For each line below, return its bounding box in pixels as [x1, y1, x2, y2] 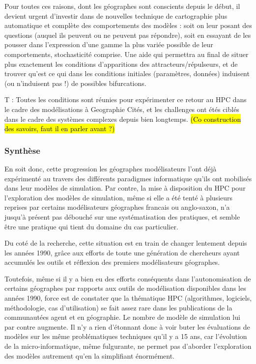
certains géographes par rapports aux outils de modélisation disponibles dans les [4, 283, 246, 293]
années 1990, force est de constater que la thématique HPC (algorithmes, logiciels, [4, 293, 252, 303]
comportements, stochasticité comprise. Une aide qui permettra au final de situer [4, 49, 249, 59]
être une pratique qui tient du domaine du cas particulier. [4, 221, 178, 231]
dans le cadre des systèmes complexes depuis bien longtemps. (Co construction [4, 113, 241, 124]
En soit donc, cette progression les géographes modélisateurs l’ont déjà [4, 163, 217, 173]
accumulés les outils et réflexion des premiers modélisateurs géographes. [4, 257, 220, 267]
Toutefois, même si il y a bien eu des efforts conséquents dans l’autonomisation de [4, 273, 251, 283]
